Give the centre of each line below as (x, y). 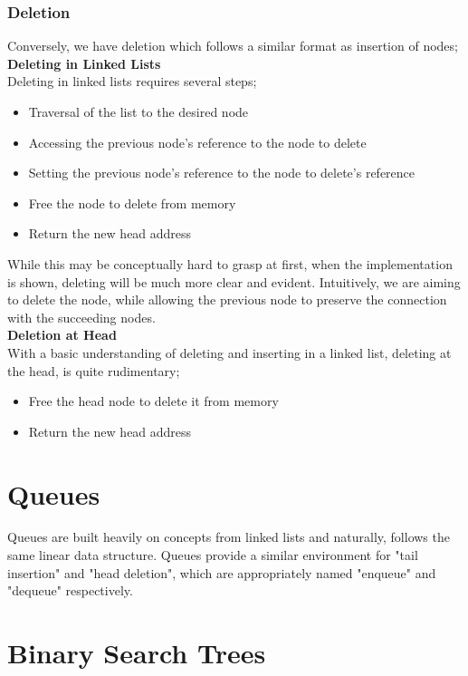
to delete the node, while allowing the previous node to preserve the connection (227, 299)
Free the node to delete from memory (132, 203)
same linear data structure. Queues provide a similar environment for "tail (213, 555)
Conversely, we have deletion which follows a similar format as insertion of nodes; (233, 46)
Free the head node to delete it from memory (153, 401)
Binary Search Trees (137, 652)
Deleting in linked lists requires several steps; (132, 81)
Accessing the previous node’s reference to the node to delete (197, 142)
